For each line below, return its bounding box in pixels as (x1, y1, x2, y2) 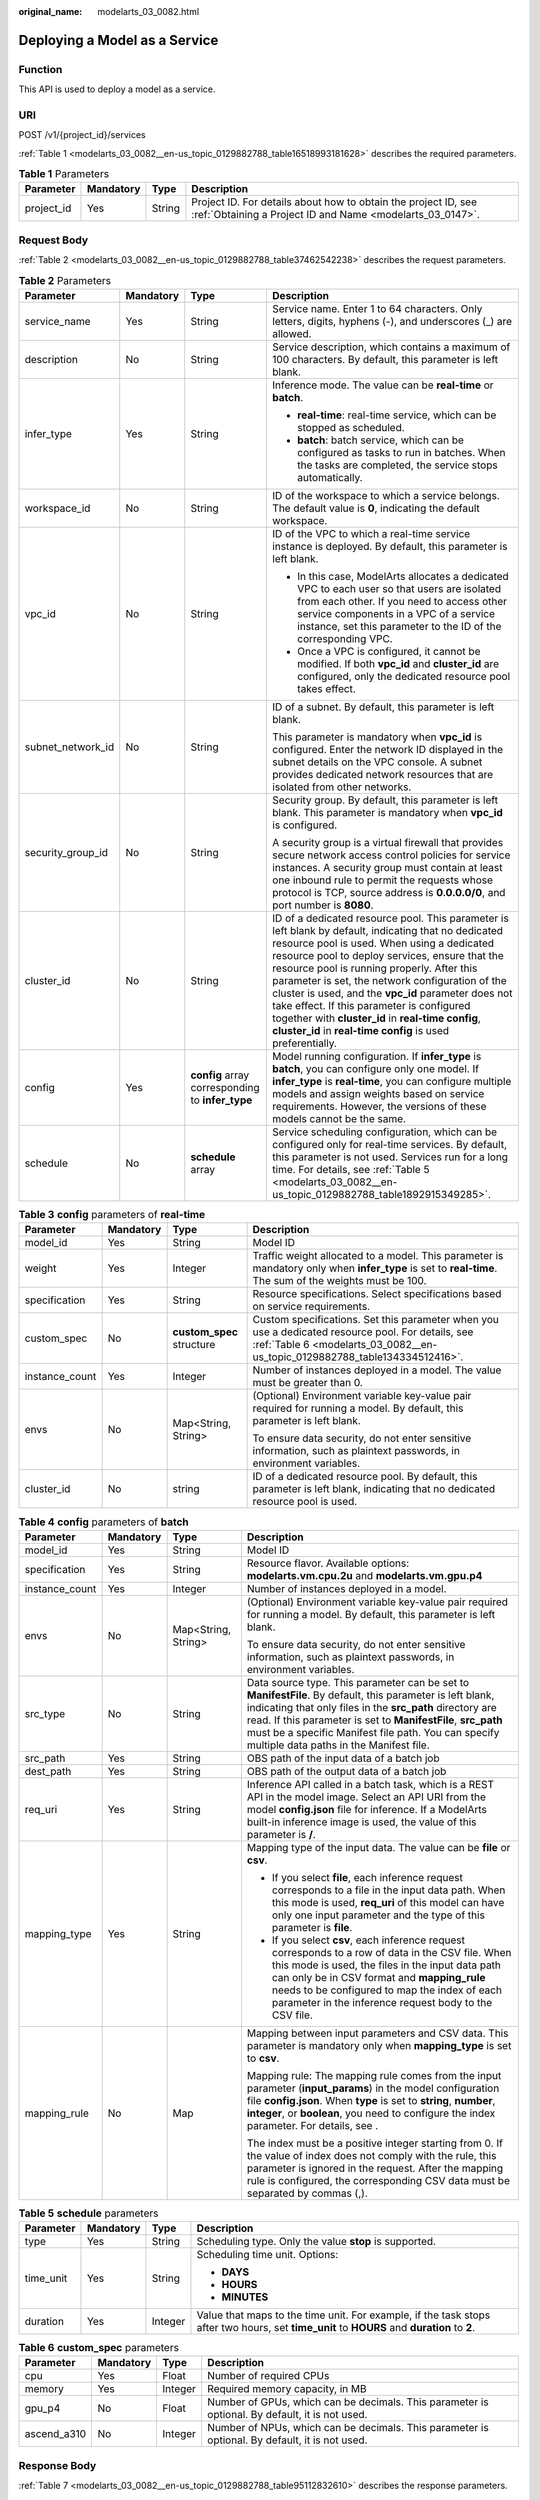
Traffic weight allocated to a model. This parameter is (252, 1249, 504, 1263)
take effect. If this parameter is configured (271, 998, 471, 1012)
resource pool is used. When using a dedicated (271, 936, 495, 950)
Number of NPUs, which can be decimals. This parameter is (206, 2421, 489, 2435)
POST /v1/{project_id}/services (18, 129, 146, 141)
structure (172, 1338, 216, 1352)
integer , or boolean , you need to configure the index (246, 2106, 496, 2120)
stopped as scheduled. (296, 420, 405, 434)
